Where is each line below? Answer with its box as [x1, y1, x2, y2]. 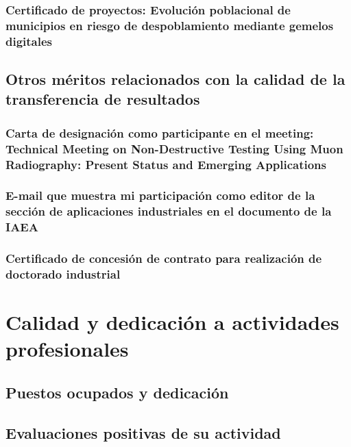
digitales [5, 32, 53, 49]
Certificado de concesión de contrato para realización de [5, 250, 322, 267]
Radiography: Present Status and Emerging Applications [5, 155, 326, 173]
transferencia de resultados [5, 88, 200, 110]
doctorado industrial [5, 266, 121, 283]
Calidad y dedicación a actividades [5, 308, 339, 336]
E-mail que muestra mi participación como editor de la [5, 187, 315, 204]
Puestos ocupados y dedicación [5, 381, 229, 403]
